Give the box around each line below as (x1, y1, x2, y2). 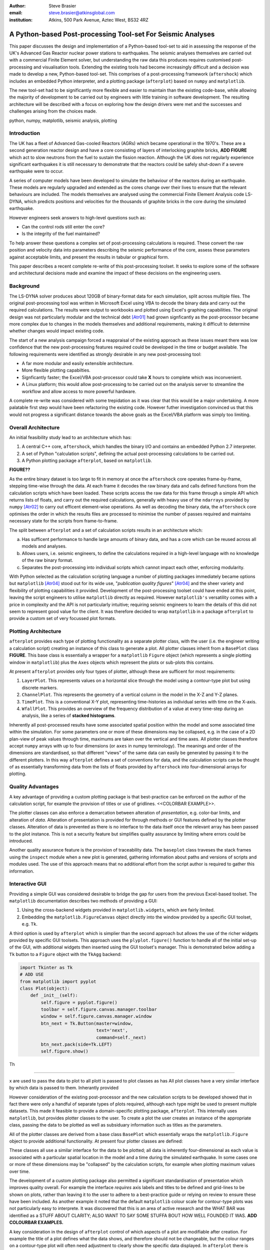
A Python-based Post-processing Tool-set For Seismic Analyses (9, 30, 215, 38)
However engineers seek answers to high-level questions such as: (9, 214, 146, 220)
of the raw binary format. (21, 557, 73, 563)
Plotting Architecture (9, 628, 61, 635)
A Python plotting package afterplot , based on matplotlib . (21, 457, 152, 463)
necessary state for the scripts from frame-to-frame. (9, 518, 118, 524)
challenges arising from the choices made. (9, 108, 97, 114)
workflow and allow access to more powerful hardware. (21, 388, 136, 394)
